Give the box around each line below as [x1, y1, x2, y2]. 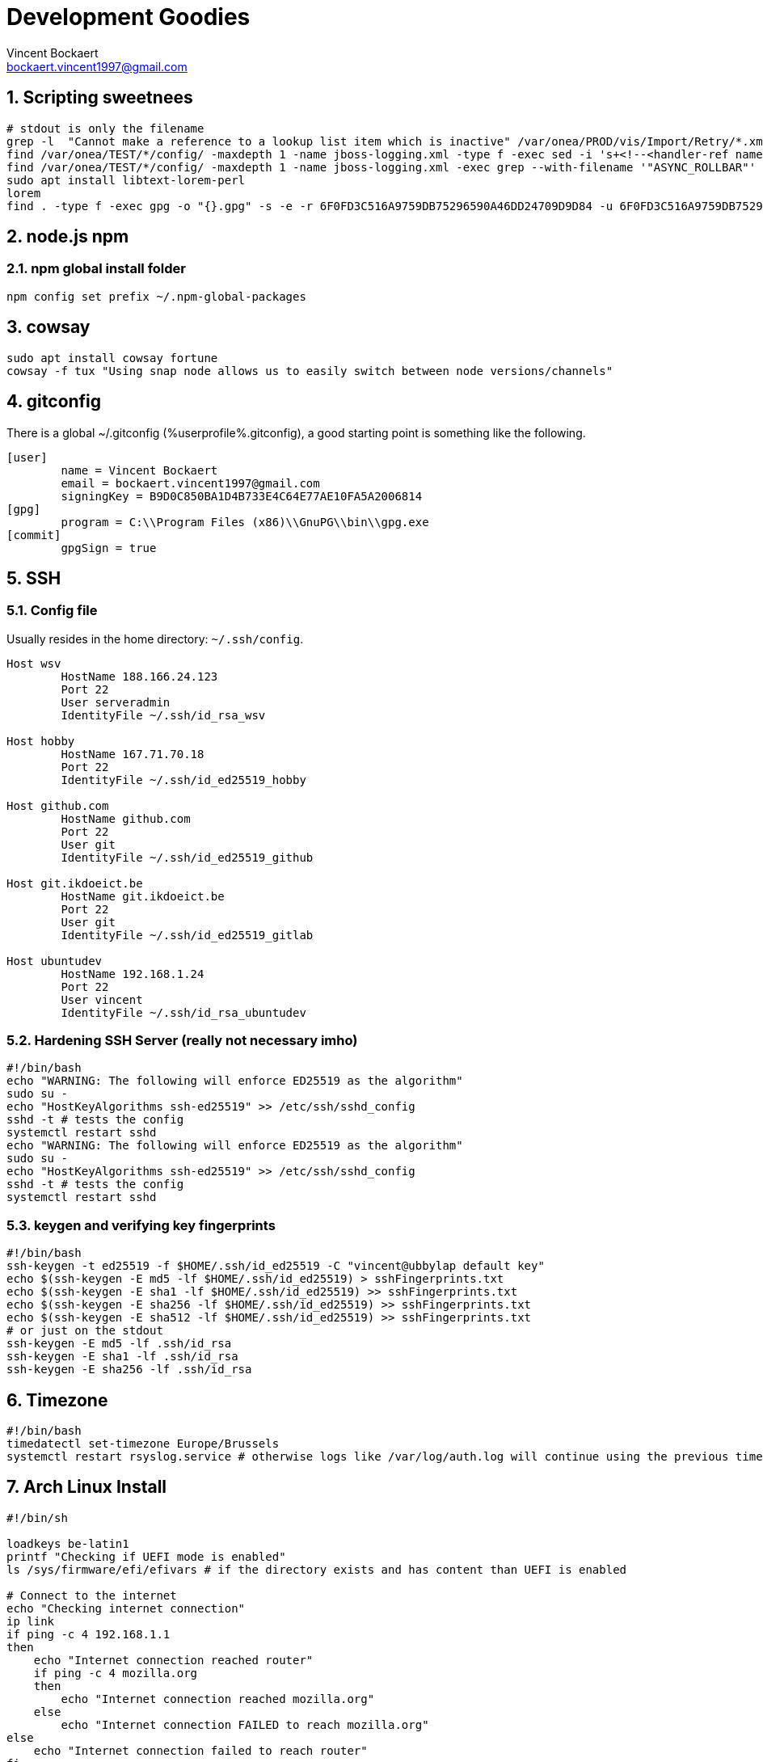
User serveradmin [61, 695, 171, 709]
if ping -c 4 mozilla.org [33, 1666, 198, 1680]
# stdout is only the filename [6, 121, 204, 135]
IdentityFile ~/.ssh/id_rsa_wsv [61, 708, 266, 722]
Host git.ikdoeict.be [6, 876, 143, 890]
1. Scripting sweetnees [6, 87, 193, 108]
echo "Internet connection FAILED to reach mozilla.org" [61, 1718, 429, 1731]
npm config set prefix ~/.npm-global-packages [6, 289, 306, 303]
